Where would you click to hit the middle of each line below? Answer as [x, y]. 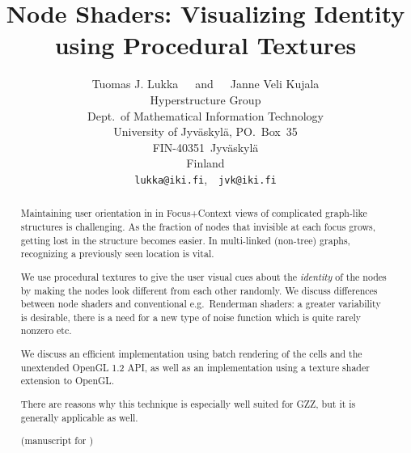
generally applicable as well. [79, 417]
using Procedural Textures [205, 45]
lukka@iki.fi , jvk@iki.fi [205, 178]
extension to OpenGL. [68, 381]
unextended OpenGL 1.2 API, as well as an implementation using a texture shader [195, 367]
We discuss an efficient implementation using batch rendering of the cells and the [191, 354]
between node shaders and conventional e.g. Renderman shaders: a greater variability [201, 304]
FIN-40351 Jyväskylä [205, 147]
